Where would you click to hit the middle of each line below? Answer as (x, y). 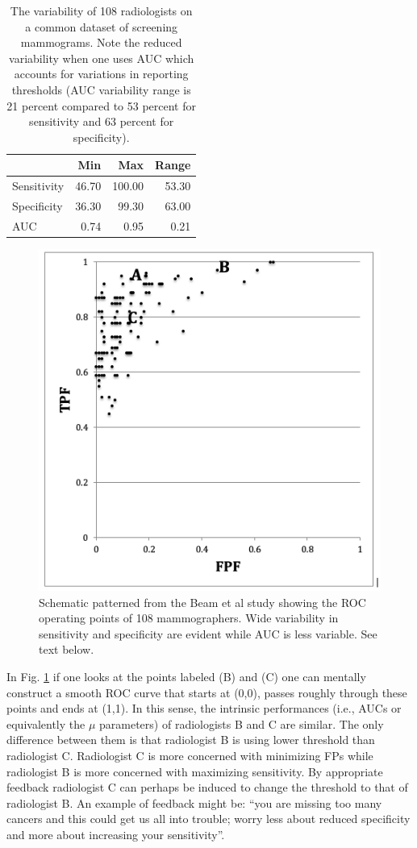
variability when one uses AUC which (102, 58)
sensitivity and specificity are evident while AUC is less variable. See (208, 633)
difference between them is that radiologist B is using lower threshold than (191, 740)
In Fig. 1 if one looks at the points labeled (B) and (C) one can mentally (186, 676)
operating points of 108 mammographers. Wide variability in (189, 618)
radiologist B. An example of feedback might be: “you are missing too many (194, 802)
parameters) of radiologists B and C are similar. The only (242, 723)
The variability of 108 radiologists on (101, 10)
